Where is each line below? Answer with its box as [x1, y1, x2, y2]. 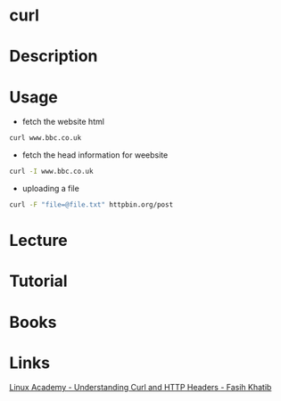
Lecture [9, 231, 69, 250]
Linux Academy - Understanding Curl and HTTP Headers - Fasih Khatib [9, 382, 272, 393]
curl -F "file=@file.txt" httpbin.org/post [9, 200, 174, 209]
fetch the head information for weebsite [21, 150, 169, 160]
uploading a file [21, 184, 80, 194]
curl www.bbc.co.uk [9, 134, 82, 143]
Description [9, 46, 98, 67]
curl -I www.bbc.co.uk [9, 167, 94, 176]
